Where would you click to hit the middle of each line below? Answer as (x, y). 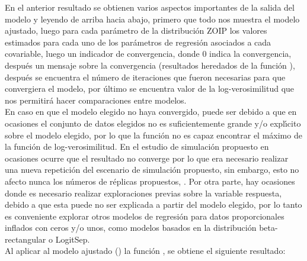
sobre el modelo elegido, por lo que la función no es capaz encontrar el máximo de (153, 135)
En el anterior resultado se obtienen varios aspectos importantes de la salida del (150, 7)
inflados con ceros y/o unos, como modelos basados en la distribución (131, 228)
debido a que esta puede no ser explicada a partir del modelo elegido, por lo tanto (153, 204)
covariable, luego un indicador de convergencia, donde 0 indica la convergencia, (148, 54)
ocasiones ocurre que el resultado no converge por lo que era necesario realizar (147, 158)
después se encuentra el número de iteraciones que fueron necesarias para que (145, 77)
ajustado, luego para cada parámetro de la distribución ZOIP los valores (136, 30)
